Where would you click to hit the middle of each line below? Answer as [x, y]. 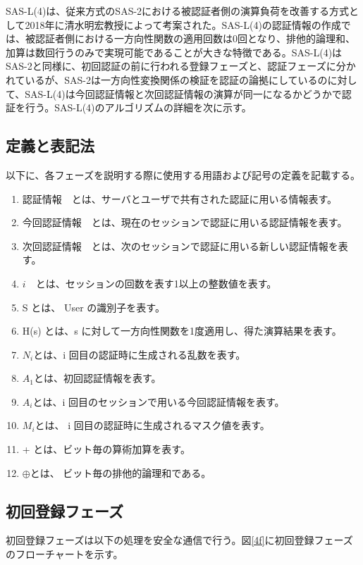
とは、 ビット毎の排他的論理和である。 [121, 472]
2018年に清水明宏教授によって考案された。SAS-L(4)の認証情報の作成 [183, 24]
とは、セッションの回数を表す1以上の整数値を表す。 [156, 283]
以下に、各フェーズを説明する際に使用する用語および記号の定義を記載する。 [183, 174]
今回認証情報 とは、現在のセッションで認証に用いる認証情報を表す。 [185, 222]
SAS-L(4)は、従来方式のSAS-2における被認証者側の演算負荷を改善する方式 [178, 11]
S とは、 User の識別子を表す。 [93, 307]
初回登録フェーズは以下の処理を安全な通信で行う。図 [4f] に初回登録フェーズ [179, 540]
